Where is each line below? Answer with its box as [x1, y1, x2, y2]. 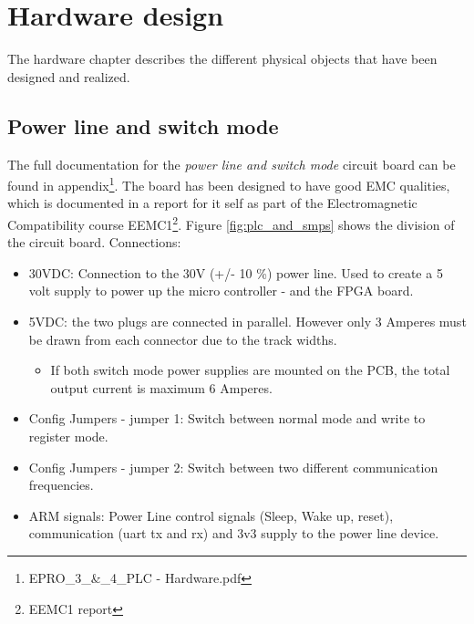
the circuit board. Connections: [7, 233, 181, 252]
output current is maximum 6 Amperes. [50, 378, 273, 397]
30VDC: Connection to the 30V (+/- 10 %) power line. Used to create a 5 [28, 263, 443, 282]
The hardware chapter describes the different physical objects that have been [7, 49, 438, 68]
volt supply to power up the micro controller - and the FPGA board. [28, 281, 414, 300]
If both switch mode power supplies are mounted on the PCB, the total [50, 360, 450, 380]
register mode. [28, 426, 108, 445]
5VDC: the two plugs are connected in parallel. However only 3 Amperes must [28, 311, 467, 330]
